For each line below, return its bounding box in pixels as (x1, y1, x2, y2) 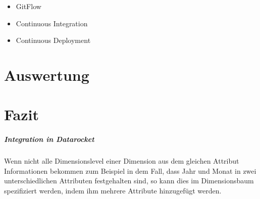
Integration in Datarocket (4, 134, 94, 144)
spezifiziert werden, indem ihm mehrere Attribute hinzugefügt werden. (4, 185, 222, 195)
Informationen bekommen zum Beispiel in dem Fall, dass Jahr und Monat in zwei (4, 165, 256, 176)
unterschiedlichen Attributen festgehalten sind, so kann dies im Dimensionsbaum (4, 175, 254, 186)
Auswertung (4, 64, 89, 85)
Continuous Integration (16, 18, 88, 28)
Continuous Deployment (16, 35, 91, 45)
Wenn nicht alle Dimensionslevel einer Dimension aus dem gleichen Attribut (4, 156, 239, 166)
